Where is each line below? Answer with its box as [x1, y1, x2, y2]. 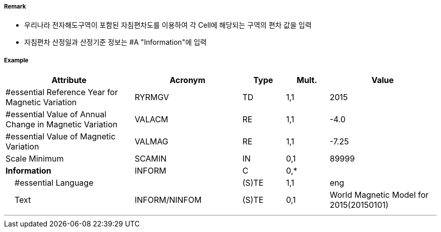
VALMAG [134, 136, 169, 147]
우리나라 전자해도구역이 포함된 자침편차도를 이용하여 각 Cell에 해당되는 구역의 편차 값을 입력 [24, 21, 312, 30]
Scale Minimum [6, 153, 64, 164]
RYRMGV [134, 92, 169, 103]
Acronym [169, 75, 205, 86]
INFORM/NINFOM [134, 195, 202, 205]
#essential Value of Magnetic [6, 131, 116, 142]
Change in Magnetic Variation [6, 119, 118, 130]
